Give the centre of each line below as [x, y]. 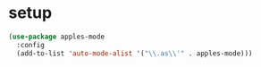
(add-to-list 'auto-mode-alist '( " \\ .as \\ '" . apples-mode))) [135, 53]
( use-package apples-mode [56, 37]
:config [31, 45]
